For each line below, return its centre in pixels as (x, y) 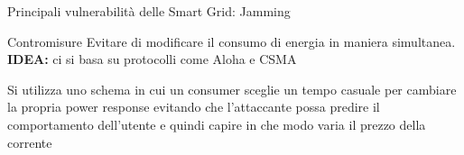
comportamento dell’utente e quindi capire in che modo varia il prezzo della (217, 124)
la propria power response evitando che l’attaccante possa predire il (194, 107)
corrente (30, 142)
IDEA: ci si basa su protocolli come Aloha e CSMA (152, 59)
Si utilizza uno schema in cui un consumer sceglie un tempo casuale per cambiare (232, 89)
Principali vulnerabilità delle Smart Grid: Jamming (149, 11)
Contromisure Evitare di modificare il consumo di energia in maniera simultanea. (232, 41)
